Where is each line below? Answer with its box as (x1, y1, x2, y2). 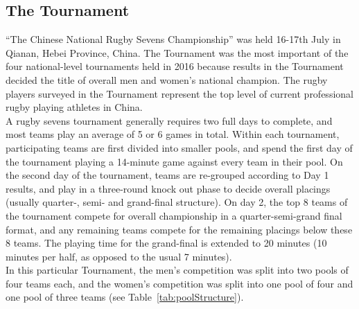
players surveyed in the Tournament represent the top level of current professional (6, 86, 353, 100)
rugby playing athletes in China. (6, 100, 143, 114)
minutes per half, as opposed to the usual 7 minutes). (6, 249, 232, 263)
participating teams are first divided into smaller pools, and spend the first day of (6, 140, 353, 154)
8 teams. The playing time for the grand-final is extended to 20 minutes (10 (6, 236, 327, 250)
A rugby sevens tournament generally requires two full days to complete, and (6, 113, 333, 127)
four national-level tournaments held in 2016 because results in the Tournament (6, 59, 344, 73)
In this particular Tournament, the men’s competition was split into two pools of (6, 263, 349, 277)
